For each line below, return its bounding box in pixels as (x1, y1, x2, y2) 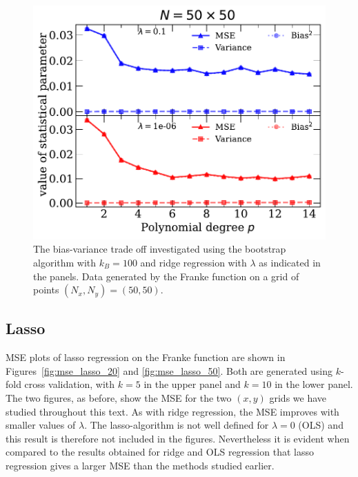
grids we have (269, 391, 327, 405)
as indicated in (259, 255, 321, 269)
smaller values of (6, 418, 76, 432)
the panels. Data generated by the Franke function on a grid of (33, 269, 299, 283)
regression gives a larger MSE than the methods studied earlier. (6, 458, 275, 473)
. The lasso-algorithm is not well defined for (84, 418, 269, 432)
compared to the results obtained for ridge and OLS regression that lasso (6, 445, 314, 459)
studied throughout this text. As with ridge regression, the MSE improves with (6, 404, 339, 418)
